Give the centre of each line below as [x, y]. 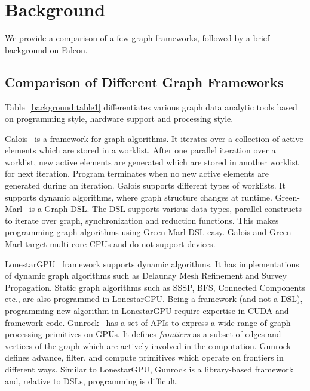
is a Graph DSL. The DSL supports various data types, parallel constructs [165, 209]
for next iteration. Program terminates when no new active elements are [137, 173]
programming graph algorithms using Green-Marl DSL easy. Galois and [136, 232]
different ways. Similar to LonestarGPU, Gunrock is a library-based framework [149, 369]
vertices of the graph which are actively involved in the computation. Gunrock [148, 345]
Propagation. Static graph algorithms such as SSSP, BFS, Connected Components [155, 287]
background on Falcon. [46, 49]
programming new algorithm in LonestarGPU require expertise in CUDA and [147, 311]
